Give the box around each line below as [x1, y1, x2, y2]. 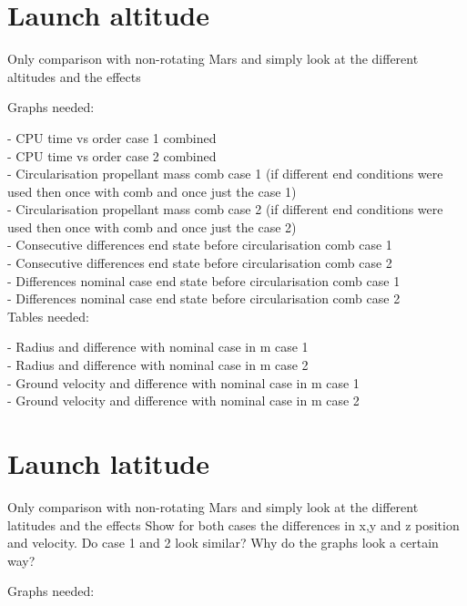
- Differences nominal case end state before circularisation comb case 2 [7, 289, 401, 308]
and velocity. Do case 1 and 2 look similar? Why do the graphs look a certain [7, 533, 439, 552]
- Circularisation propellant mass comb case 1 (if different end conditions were [7, 164, 443, 183]
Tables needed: [7, 306, 89, 325]
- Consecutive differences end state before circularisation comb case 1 [7, 235, 392, 254]
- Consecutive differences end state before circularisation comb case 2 [7, 253, 392, 272]
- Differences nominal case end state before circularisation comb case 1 [7, 271, 401, 290]
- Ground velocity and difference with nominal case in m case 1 [7, 373, 360, 392]
